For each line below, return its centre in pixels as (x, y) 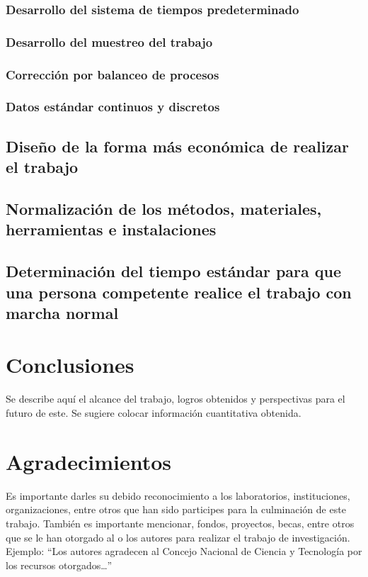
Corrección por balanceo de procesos (113, 74)
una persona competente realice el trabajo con (179, 292)
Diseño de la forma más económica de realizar (177, 146)
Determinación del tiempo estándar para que (174, 271)
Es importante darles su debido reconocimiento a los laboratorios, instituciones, (178, 495)
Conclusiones (70, 365)
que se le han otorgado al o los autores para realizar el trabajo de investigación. (178, 537)
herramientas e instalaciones (111, 229)
